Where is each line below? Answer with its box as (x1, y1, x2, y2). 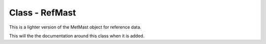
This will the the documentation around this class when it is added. (9, 33, 145, 39)
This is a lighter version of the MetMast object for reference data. (9, 24, 141, 30)
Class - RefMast (9, 7, 76, 18)
